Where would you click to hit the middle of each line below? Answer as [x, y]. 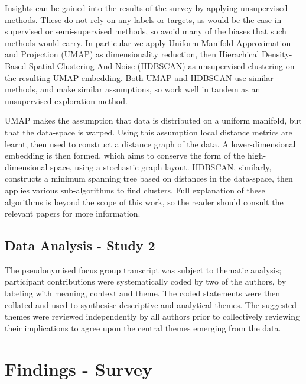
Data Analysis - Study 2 [80, 245]
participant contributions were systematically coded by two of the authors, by [146, 281]
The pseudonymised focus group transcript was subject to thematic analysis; [143, 270]
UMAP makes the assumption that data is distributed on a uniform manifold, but [153, 120]
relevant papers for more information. [73, 213]
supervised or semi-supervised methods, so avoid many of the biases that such [146, 31]
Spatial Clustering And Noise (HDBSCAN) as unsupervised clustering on [162, 65]
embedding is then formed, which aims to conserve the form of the [125, 155]
